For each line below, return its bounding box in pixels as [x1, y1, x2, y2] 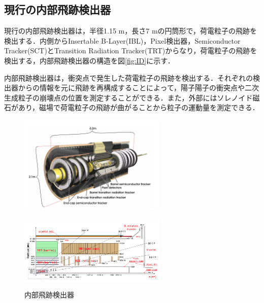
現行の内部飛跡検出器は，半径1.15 [4, 25, 116, 36]
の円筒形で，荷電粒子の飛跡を [157, 25, 257, 36]
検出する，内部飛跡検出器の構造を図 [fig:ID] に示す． [4, 55, 175, 65]
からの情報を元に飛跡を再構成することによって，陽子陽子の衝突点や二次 [18, 82, 259, 93]
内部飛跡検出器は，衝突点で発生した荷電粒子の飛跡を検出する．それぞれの [4, 72, 253, 83]
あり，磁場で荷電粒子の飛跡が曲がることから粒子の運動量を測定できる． [18, 102, 259, 113]
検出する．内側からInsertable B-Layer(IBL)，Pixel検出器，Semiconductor [4, 35, 241, 46]
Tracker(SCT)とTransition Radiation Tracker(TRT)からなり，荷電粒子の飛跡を [4, 45, 257, 56]
